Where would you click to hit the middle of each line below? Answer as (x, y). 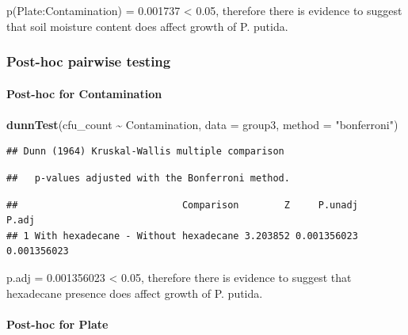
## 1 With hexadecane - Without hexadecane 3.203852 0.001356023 (182, 236)
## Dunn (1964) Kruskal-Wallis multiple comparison (145, 152)
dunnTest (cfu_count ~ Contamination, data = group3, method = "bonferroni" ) (202, 124)
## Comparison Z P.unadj (182, 205)
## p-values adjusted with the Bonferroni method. (148, 178)
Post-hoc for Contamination (84, 93)
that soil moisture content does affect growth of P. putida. (147, 26)
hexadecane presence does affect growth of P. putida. (135, 293)
